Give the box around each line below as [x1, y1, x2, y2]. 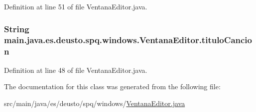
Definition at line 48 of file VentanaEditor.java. [4, 64, 147, 75]
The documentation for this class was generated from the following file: [4, 81, 221, 92]
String [4, 22, 29, 35]
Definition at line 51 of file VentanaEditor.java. [4, 1, 147, 11]
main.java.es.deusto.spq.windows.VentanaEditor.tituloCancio [4, 34, 252, 46]
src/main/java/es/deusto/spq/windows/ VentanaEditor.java [4, 98, 185, 108]
